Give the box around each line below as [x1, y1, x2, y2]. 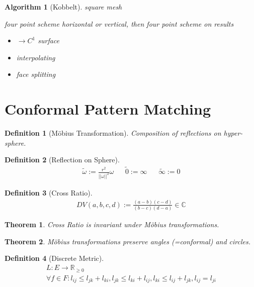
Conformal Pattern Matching [5, 99, 211, 119]
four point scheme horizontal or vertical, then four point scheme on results [5, 18, 234, 29]
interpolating [16, 52, 55, 62]
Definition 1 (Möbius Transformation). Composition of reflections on [5, 128, 221, 138]
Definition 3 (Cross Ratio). [5, 187, 93, 198]
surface [38, 35, 60, 46]
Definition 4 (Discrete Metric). [5, 253, 104, 263]
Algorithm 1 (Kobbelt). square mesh [5, 2, 122, 12]
